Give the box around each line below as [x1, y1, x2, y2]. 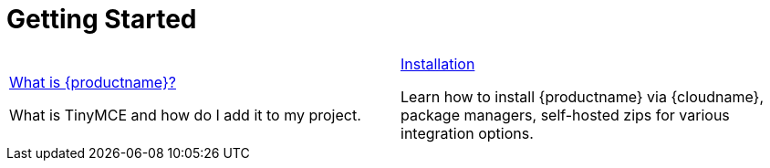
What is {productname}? [9, 72, 176, 91]
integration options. [401, 123, 534, 142]
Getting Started [6, 4, 197, 35]
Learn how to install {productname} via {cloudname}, [401, 87, 765, 106]
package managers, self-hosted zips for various [401, 105, 730, 124]
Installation [401, 54, 475, 73]
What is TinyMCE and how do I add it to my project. [9, 105, 361, 124]
